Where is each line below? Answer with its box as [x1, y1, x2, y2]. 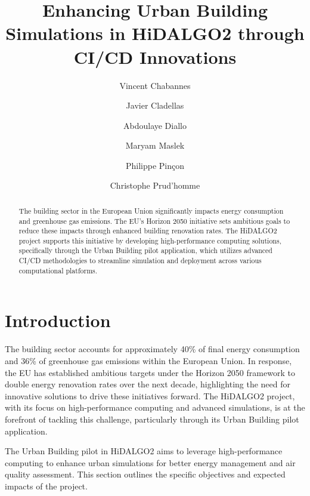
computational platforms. [18, 265, 98, 275]
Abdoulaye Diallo [123, 119, 187, 131]
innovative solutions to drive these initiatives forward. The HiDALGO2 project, [5, 389, 295, 402]
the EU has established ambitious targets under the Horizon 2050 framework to [5, 366, 295, 378]
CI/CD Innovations [73, 44, 237, 69]
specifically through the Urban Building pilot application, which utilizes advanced [18, 245, 272, 255]
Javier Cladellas [126, 99, 184, 112]
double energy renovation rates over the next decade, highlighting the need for [5, 378, 291, 390]
